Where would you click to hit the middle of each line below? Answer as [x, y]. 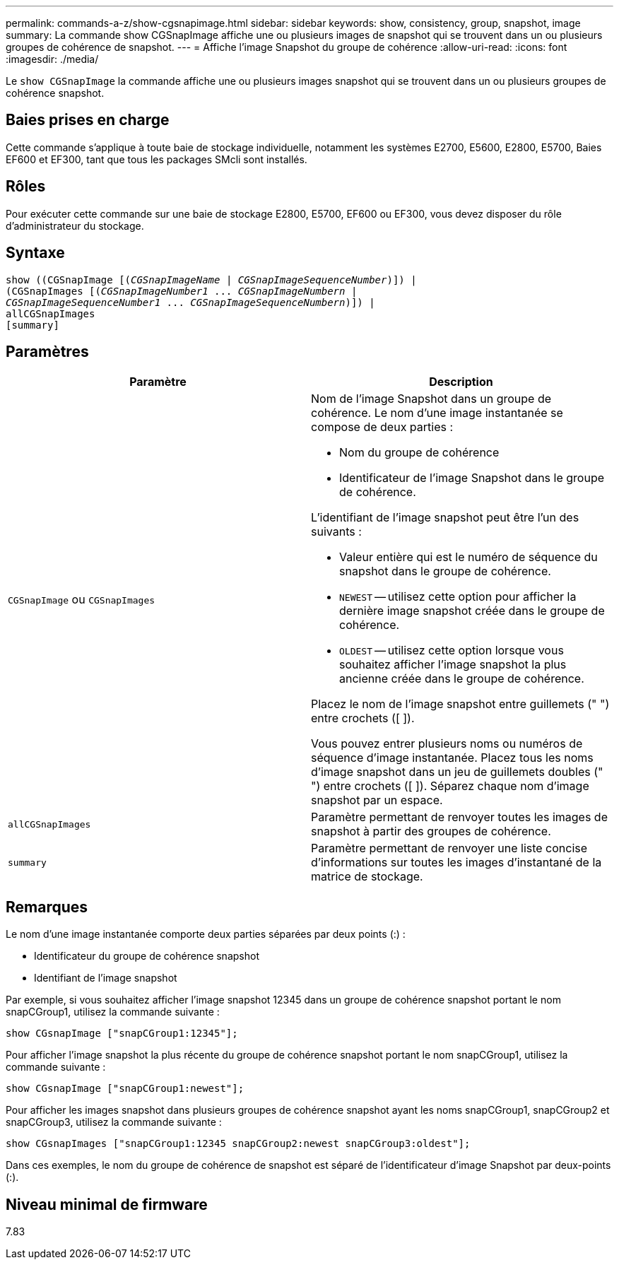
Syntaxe [35, 253]
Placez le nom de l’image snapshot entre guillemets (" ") [460, 704]
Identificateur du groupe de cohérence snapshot [147, 956]
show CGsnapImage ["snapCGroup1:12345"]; [122, 1034]
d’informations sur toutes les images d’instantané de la [456, 863]
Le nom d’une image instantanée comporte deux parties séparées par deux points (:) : [206, 934]
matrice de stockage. [367, 877]
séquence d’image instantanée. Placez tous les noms [452, 758]
